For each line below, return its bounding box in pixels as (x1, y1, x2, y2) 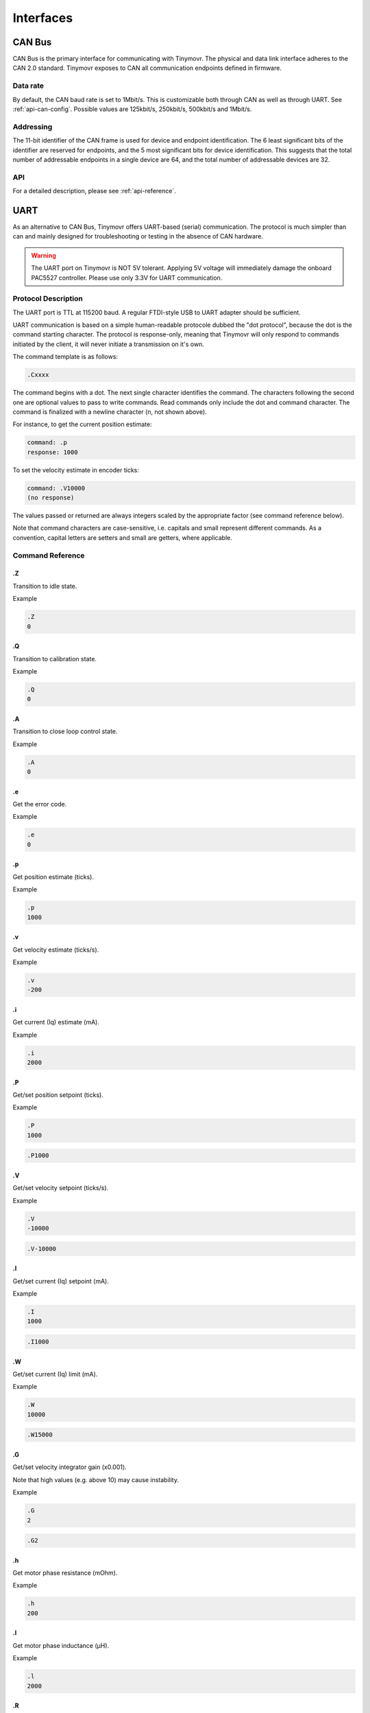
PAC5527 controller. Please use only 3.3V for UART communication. (31, 273, 223, 282)
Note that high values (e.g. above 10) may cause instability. (12, 1475, 180, 1483)
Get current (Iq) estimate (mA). (12, 1018, 99, 1026)
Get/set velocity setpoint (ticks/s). (12, 1184, 109, 1192)
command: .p (27, 439, 68, 447)
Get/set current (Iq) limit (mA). (12, 1370, 98, 1379)
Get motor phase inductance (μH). (12, 1641, 110, 1649)
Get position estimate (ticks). (12, 872, 94, 880)
